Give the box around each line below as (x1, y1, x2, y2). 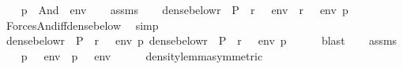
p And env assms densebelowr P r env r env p (21, 2, 348, 17)
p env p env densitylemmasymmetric (21, 47, 263, 64)
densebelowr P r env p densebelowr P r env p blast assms (6, 32, 397, 49)
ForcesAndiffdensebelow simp (6, 16, 159, 33)
